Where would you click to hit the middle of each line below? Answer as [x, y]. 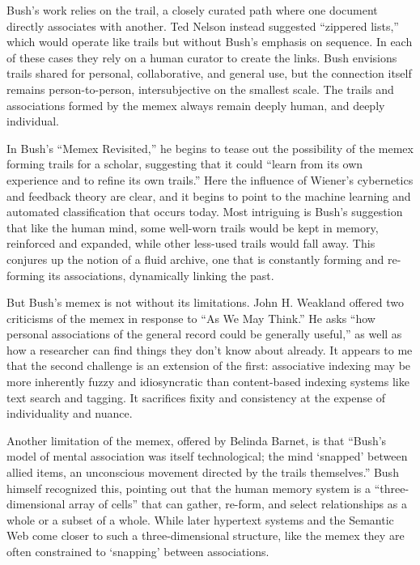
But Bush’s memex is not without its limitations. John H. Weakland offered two [205, 302]
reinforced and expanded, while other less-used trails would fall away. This [191, 243]
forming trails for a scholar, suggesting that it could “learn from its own [185, 164]
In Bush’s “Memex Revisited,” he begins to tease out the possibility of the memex [210, 148]
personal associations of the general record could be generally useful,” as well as [204, 334]
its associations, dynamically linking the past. [161, 275]
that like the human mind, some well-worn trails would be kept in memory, [193, 227]
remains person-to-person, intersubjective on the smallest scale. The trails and [200, 89]
